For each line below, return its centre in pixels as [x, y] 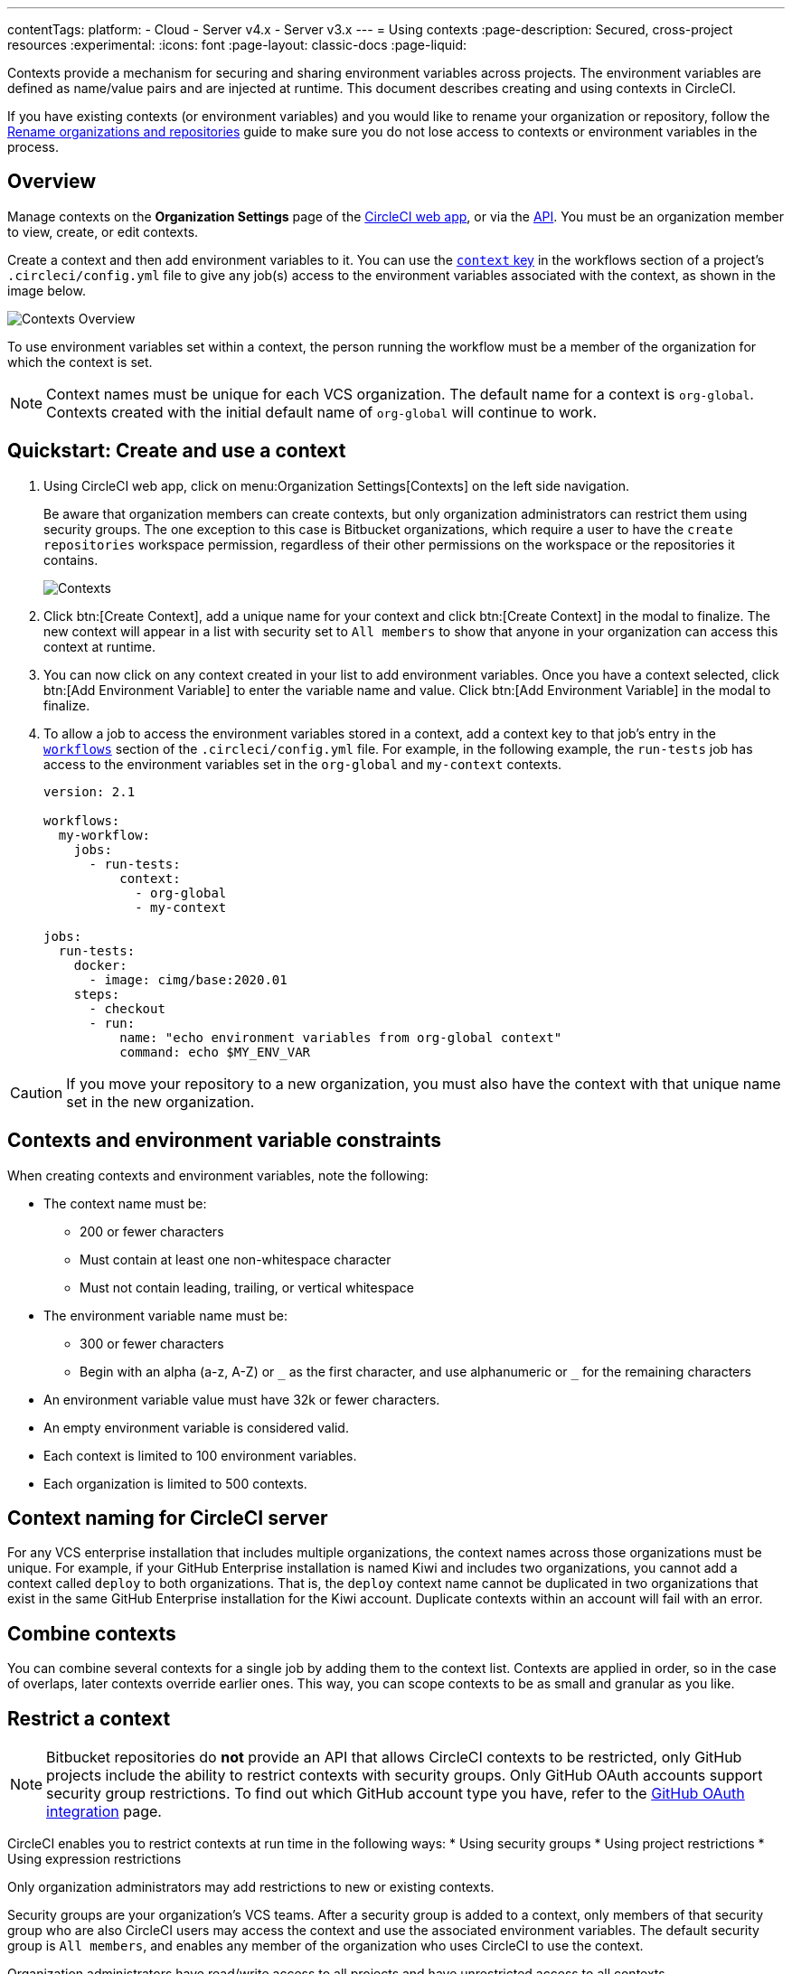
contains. [71, 559]
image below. [47, 290]
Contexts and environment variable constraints [224, 1141]
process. [33, 147]
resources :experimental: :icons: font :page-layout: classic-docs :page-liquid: [237, 45]
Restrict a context [89, 1718]
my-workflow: [104, 835]
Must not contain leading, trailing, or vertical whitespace [247, 1287]
